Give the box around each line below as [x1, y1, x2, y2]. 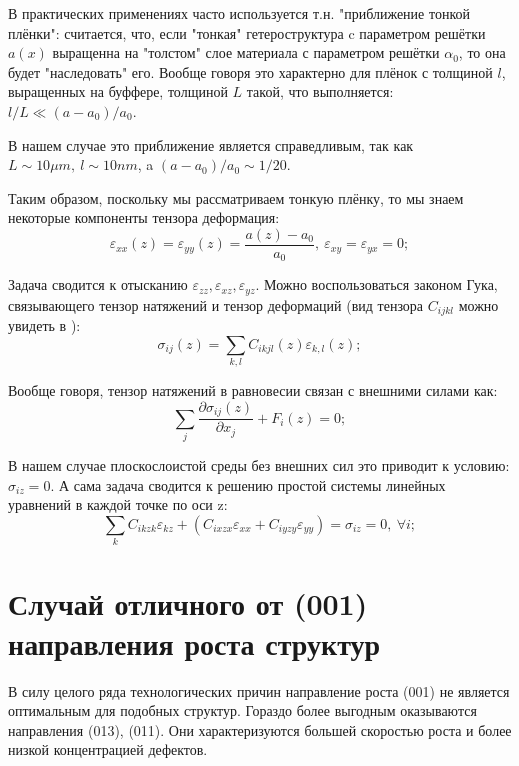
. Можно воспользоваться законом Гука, [255, 274, 498, 295]
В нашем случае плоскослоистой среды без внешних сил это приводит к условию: [8, 455, 510, 476]
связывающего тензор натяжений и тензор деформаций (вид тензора [8, 294, 424, 315]
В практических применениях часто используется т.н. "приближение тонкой [8, 3, 470, 23]
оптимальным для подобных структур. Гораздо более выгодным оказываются [8, 700, 477, 721]
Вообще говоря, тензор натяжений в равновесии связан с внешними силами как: [8, 380, 498, 401]
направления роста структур [8, 622, 381, 663]
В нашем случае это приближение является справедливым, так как [8, 134, 414, 155]
